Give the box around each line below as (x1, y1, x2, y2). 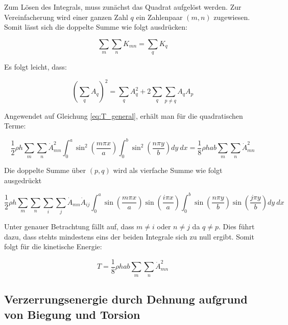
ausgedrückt (4, 175, 42, 185)
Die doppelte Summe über (4, 165, 86, 176)
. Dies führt (219, 221, 255, 232)
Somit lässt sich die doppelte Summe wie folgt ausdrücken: (4, 21, 187, 32)
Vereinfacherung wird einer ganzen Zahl (4, 11, 128, 22)
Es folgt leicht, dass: (4, 61, 67, 72)
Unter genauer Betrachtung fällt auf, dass (4, 221, 134, 232)
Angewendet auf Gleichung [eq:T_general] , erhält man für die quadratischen (4, 110, 243, 121)
